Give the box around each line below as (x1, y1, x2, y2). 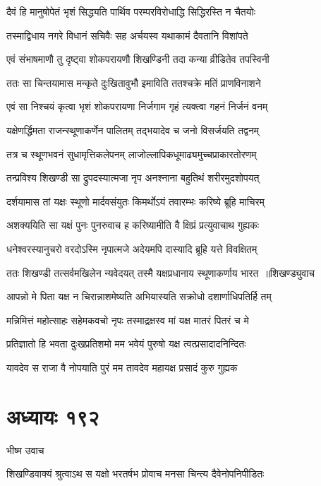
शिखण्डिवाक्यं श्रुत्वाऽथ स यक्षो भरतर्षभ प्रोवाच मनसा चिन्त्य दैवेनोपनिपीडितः (6, 466, 265, 481)
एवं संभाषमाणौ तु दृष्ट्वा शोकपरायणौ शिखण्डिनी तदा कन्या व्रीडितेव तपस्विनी (6, 52, 269, 66)
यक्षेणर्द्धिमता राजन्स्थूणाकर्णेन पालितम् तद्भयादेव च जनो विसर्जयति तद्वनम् (6, 122, 260, 137)
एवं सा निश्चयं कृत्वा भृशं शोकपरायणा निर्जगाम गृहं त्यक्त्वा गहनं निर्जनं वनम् (6, 99, 268, 114)
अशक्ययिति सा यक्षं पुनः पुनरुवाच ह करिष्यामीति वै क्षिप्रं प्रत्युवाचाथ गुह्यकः (6, 218, 259, 232)
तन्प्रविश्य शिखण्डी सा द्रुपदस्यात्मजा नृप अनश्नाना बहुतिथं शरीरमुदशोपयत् (6, 170, 260, 185)
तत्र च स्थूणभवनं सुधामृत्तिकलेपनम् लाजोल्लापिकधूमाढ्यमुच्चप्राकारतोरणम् (6, 146, 257, 161)
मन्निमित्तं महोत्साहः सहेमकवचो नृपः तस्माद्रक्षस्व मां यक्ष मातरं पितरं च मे (6, 312, 249, 327)
